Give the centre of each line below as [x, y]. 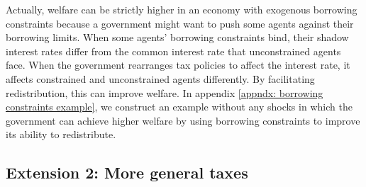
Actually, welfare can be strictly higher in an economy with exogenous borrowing [182, 9]
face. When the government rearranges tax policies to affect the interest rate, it [178, 65]
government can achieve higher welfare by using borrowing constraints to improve [183, 120]
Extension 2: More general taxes [127, 172]
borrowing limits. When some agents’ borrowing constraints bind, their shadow [177, 37]
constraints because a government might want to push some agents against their [180, 23]
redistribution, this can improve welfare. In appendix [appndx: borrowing [165, 92]
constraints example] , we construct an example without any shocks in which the [179, 107]
